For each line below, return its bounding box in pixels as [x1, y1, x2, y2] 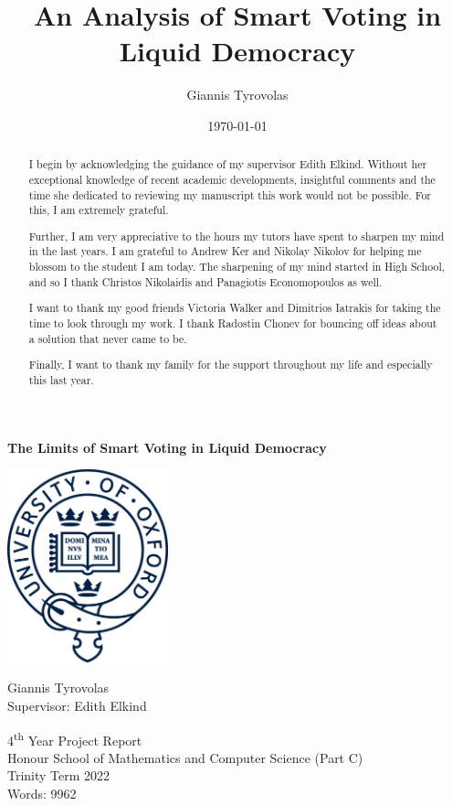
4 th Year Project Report [7, 727, 142, 749]
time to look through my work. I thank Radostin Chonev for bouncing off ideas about [28, 315, 437, 330]
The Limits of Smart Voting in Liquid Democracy [7, 437, 327, 457]
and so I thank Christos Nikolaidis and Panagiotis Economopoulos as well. [28, 274, 383, 289]
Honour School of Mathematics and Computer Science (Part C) [7, 747, 363, 767]
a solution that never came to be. [28, 330, 187, 346]
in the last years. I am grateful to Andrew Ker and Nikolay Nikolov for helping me [28, 243, 422, 259]
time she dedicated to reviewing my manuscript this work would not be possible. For [28, 187, 432, 202]
